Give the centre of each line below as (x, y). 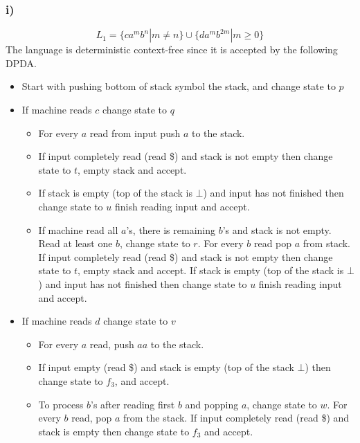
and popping (212, 404)
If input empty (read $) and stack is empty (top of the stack (166, 367)
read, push (112, 344)
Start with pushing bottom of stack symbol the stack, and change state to (179, 86)
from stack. (326, 243)
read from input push (135, 133)
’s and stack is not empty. (277, 229)
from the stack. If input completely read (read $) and (236, 418)
